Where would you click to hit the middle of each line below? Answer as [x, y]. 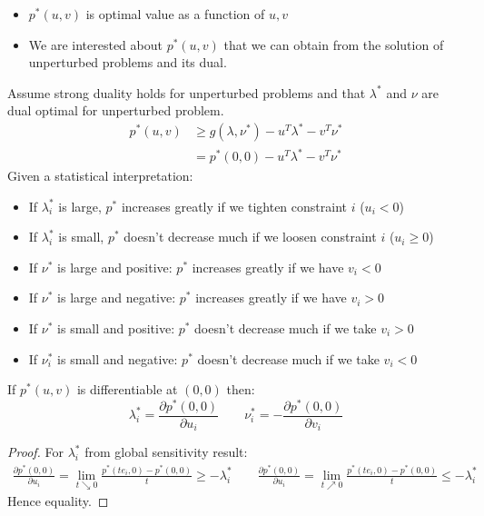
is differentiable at [127, 389]
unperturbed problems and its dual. [128, 62]
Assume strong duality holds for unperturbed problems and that [187, 92]
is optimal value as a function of [175, 14]
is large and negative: [117, 298]
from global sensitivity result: [166, 452]
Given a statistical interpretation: [100, 176]
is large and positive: [115, 267]
